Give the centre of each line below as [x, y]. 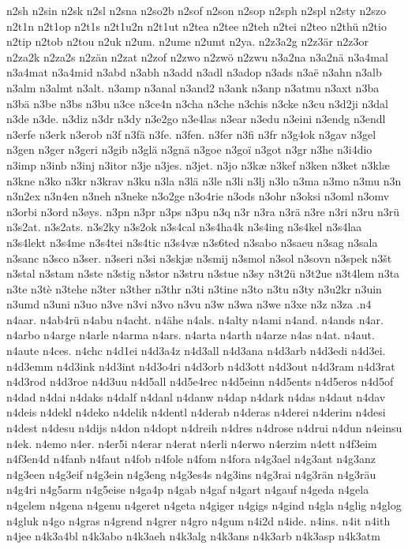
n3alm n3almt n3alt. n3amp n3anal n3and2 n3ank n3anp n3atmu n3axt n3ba [193, 87]
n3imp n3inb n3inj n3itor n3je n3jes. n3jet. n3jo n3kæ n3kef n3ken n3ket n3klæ [198, 164]
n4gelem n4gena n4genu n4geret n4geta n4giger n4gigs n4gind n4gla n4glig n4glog [204, 505]
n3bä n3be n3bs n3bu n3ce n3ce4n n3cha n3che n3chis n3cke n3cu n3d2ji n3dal [197, 103]
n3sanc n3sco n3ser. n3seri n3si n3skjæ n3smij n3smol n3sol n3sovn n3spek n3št [199, 258]
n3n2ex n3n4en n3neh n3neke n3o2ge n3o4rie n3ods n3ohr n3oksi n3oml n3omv [198, 196]
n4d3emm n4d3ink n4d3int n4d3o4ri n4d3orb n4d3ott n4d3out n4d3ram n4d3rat [201, 366]
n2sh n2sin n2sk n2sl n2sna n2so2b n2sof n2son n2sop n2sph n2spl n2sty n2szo [196, 10]
